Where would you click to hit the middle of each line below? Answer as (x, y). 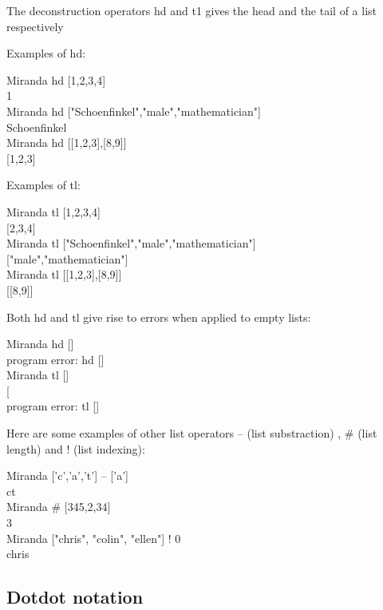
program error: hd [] (55, 359)
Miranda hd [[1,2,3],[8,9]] (67, 143)
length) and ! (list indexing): (76, 448)
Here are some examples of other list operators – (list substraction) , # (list (192, 433)
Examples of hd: (46, 53)
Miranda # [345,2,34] (59, 507)
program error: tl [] (53, 406)
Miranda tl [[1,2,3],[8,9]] (64, 274)
